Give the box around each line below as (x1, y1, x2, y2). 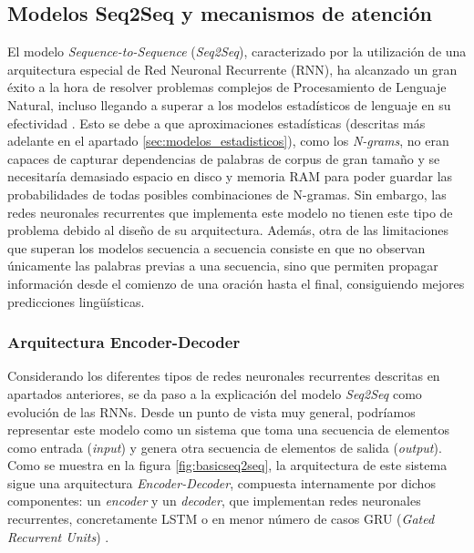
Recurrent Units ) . (7, 527, 109, 546)
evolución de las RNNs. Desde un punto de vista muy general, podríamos (7, 402, 416, 421)
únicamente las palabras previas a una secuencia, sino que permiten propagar (7, 256, 438, 275)
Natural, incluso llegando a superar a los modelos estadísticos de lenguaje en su (7, 95, 451, 114)
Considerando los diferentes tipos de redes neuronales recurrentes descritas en (7, 366, 440, 385)
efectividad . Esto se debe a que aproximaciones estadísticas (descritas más (7, 113, 426, 132)
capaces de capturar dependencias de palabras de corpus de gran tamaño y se (7, 148, 440, 168)
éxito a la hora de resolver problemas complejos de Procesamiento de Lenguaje (7, 77, 447, 97)
